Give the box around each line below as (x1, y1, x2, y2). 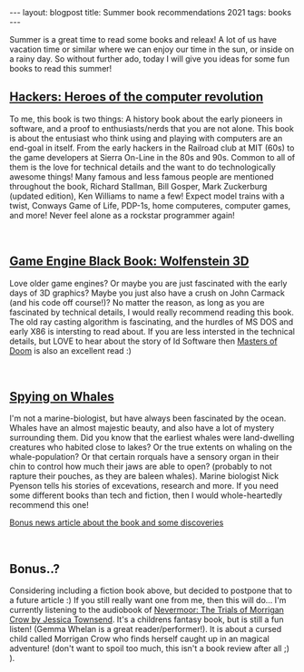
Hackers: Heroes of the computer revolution (9, 89, 264, 105)
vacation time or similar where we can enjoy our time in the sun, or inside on (9, 44, 295, 54)
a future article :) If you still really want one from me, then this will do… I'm (9, 595, 287, 606)
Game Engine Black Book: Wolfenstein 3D (9, 254, 250, 269)
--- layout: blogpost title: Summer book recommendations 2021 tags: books (9, 7, 292, 17)
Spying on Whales (9, 389, 115, 404)
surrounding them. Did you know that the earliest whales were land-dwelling (9, 433, 295, 443)
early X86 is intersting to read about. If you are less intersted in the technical (9, 326, 295, 336)
